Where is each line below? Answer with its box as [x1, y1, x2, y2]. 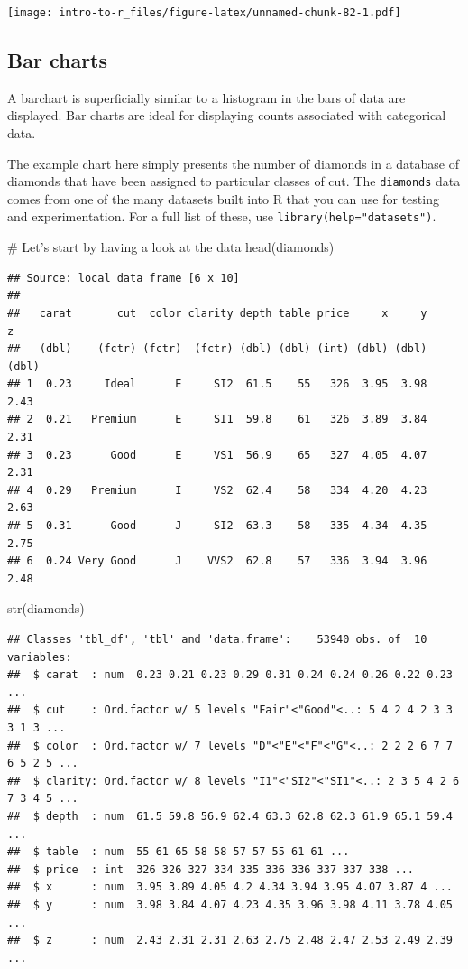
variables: [7, 650, 72, 664]
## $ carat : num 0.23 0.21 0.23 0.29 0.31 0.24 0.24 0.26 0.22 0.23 [7, 668, 453, 682]
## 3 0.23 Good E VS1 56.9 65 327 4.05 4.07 [7, 448, 427, 461]
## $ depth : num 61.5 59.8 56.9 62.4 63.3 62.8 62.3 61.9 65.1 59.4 [7, 809, 453, 823]
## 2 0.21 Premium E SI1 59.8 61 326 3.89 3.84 [7, 413, 427, 426]
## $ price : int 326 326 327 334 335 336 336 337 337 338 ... [7, 862, 415, 876]
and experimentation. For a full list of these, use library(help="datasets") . [7, 207, 436, 226]
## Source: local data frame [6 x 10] [7, 271, 240, 284]
